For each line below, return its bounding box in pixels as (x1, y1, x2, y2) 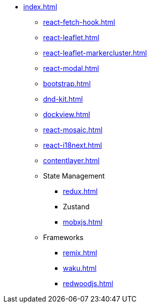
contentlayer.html (43, 156, 100, 165)
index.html (23, 2, 57, 11)
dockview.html (43, 110, 90, 119)
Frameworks (43, 233, 84, 242)
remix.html (63, 248, 98, 257)
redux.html (63, 187, 98, 195)
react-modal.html (43, 64, 99, 72)
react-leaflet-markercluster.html (43, 49, 147, 57)
